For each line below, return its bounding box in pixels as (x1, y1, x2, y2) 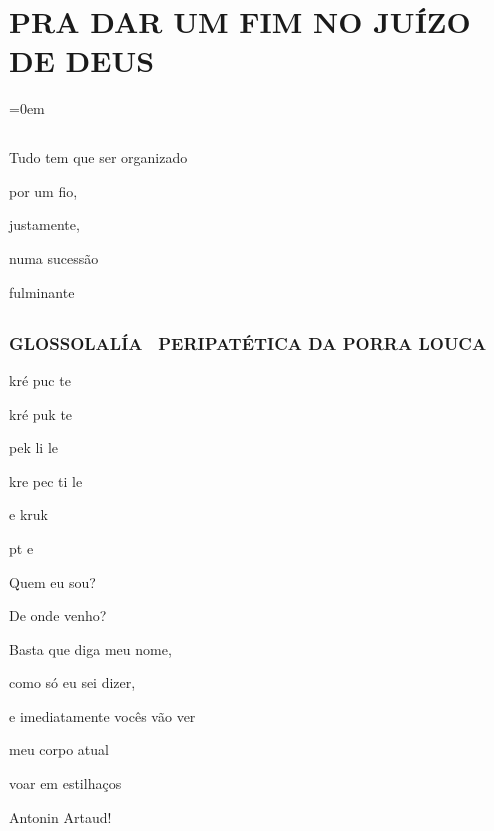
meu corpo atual (9, 739, 109, 760)
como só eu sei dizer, (9, 672, 136, 693)
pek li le (9, 437, 58, 458)
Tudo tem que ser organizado (9, 147, 188, 168)
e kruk (9, 504, 48, 525)
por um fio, (9, 180, 78, 201)
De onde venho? (9, 605, 107, 626)
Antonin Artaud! (9, 806, 112, 827)
